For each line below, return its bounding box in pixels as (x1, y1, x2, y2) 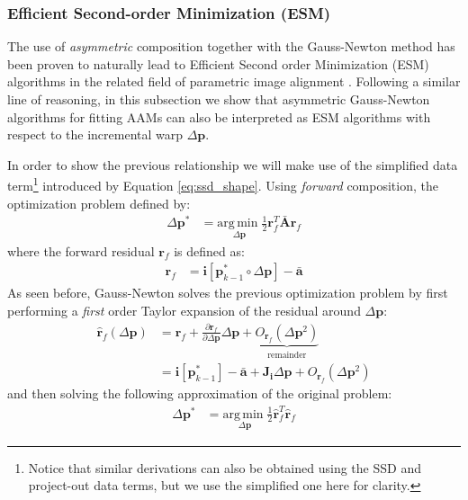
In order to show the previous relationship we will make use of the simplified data (7, 155, 458, 174)
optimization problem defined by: (7, 193, 191, 212)
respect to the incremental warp (7, 125, 184, 144)
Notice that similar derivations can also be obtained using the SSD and (28, 458, 421, 477)
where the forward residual (7, 241, 155, 260)
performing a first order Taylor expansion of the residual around (7, 300, 361, 319)
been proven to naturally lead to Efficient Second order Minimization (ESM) (7, 54, 429, 73)
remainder (267, 350, 307, 360)
